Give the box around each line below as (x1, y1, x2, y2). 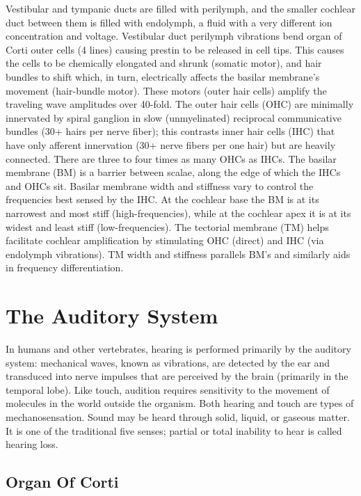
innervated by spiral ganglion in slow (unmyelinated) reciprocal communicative (6, 110, 342, 125)
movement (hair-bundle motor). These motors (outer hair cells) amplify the (6, 83, 327, 97)
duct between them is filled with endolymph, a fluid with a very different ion (6, 15, 332, 29)
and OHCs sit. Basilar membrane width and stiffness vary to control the (6, 178, 314, 193)
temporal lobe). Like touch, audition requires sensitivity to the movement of (6, 382, 330, 397)
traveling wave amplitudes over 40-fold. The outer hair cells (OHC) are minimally (6, 97, 354, 111)
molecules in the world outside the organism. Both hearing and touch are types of (6, 396, 354, 410)
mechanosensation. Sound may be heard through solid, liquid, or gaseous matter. (6, 409, 350, 424)
